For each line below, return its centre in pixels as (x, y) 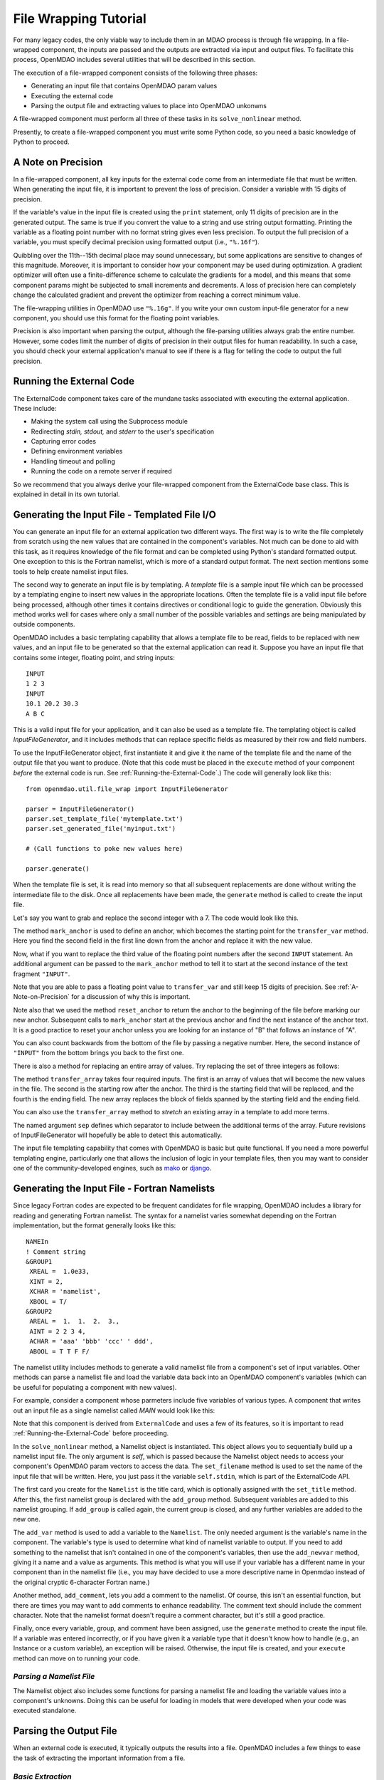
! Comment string (56, 1252)
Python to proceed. (42, 142)
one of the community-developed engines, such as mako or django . (112, 1168)
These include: (35, 408)
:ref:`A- (348, 987)
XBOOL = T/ (48, 1302)
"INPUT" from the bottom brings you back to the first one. (98, 1053)
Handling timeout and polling (73, 461)
